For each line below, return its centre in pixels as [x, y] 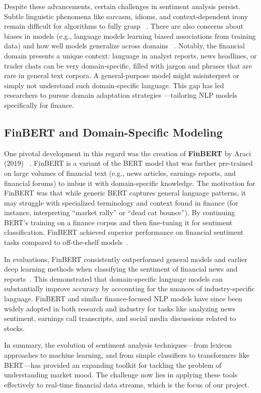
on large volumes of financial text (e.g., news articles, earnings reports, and [120, 173]
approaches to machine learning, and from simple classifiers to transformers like [127, 355]
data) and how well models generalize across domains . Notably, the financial [124, 46]
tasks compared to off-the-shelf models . [66, 242]
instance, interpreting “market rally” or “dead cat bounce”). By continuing [120, 212]
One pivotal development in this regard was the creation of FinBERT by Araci [128, 153]
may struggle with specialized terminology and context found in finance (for [121, 202]
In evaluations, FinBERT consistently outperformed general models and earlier [126, 259]
